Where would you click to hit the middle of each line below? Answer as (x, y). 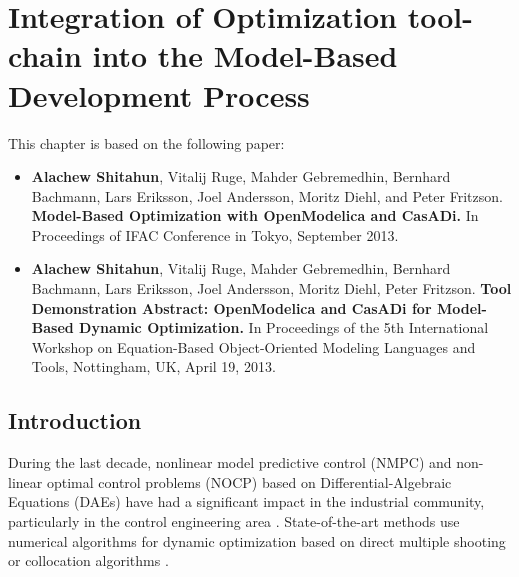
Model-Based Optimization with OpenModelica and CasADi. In (255, 215)
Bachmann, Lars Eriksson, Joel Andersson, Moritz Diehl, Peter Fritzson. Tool (271, 288)
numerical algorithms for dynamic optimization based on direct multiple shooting (257, 540)
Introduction (75, 420)
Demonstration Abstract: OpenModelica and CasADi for (231, 307)
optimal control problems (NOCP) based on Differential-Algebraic (249, 481)
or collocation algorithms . (88, 560)
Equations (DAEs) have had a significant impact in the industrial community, (246, 501)
